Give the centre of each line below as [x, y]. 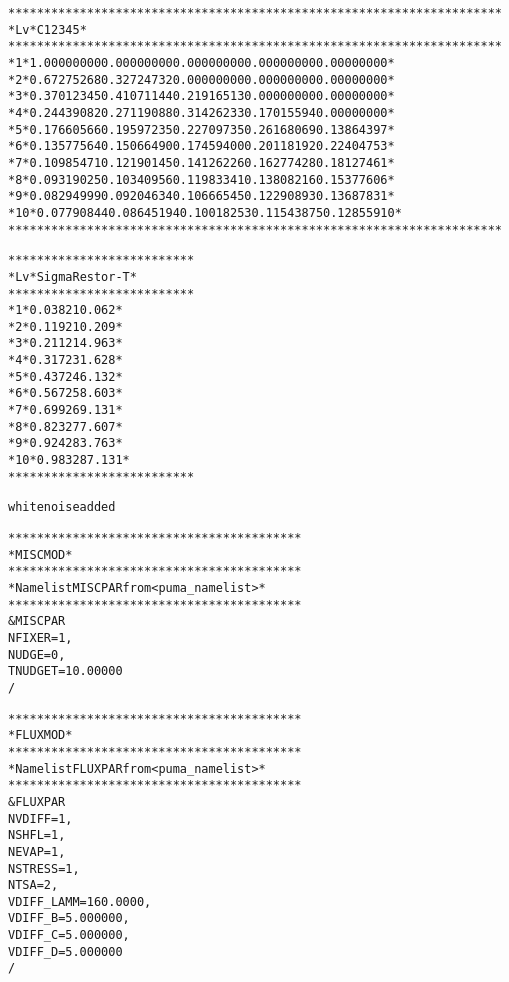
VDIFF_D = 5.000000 [65, 951]
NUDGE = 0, [37, 654]
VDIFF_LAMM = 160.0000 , [80, 901]
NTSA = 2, [33, 885]
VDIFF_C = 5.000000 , [69, 935]
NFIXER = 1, [40, 637]
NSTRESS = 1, [44, 868]
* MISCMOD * [40, 554]
